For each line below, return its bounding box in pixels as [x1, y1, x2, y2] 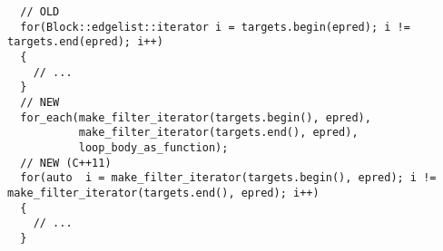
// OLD [20, 5, 60, 18]
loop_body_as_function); [78, 140, 229, 154]
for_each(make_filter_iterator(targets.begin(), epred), [20, 111, 371, 124]
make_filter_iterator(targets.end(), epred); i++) [7, 186, 320, 199]
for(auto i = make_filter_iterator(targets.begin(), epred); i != [20, 171, 437, 185]
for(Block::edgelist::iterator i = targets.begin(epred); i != [20, 20, 410, 34]
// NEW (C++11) [20, 156, 112, 169]
